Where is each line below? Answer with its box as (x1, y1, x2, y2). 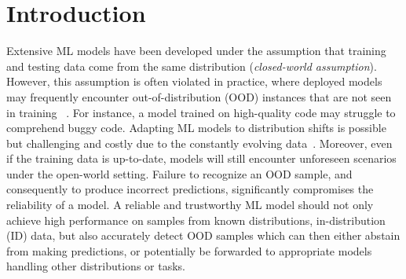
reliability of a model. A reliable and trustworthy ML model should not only (6, 196, 374, 213)
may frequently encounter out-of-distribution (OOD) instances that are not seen (6, 88, 392, 105)
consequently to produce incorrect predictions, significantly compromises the (6, 181, 374, 197)
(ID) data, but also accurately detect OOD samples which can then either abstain (6, 227, 401, 244)
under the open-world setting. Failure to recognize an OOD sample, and (6, 165, 353, 182)
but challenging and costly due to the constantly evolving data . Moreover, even (6, 134, 393, 151)
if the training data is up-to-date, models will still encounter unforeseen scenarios (6, 150, 397, 167)
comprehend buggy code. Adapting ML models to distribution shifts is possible (6, 119, 386, 136)
